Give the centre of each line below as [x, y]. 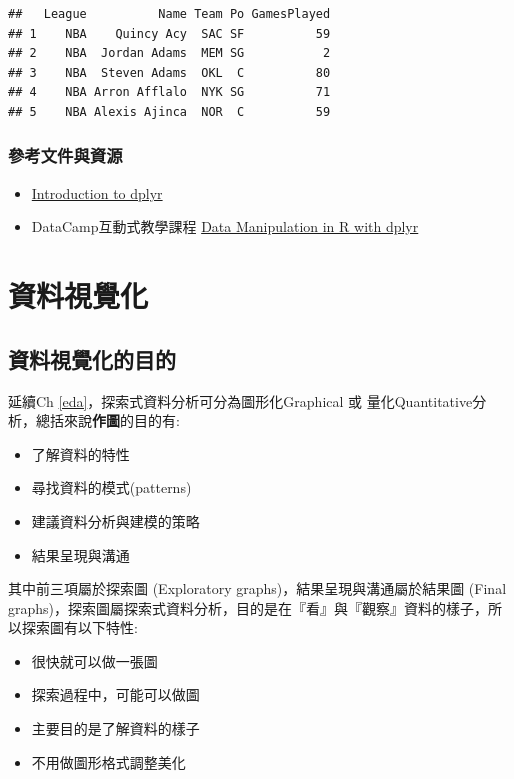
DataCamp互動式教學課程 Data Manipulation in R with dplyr [225, 226]
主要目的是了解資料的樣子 [115, 728]
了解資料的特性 [80, 453]
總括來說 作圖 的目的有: [107, 420]
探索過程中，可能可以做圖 [115, 694]
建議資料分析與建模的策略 [115, 520]
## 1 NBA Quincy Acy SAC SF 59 [169, 33]
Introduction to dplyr [97, 192]
